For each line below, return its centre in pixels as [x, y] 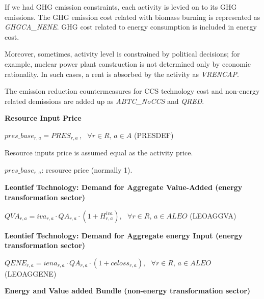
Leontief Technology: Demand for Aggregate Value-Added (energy [124, 187]
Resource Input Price [43, 118]
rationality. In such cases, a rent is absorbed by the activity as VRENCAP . [122, 74]
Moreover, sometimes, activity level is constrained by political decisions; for [122, 54]
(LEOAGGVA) [213, 215]
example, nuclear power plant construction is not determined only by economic [128, 63]
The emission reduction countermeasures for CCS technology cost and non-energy [132, 91]
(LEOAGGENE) [31, 273]
